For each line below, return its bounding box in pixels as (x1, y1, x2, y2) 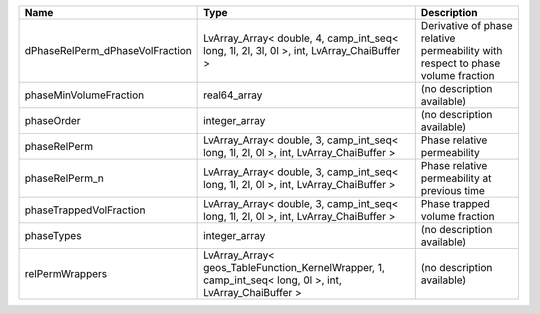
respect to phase (420, 56, 501, 70)
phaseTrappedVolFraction (24, 203, 146, 217)
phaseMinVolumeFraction (24, 88, 145, 102)
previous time (420, 184, 485, 197)
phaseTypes (24, 229, 82, 242)
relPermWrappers (24, 267, 108, 280)
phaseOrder (24, 114, 81, 127)
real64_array (203, 88, 263, 102)
